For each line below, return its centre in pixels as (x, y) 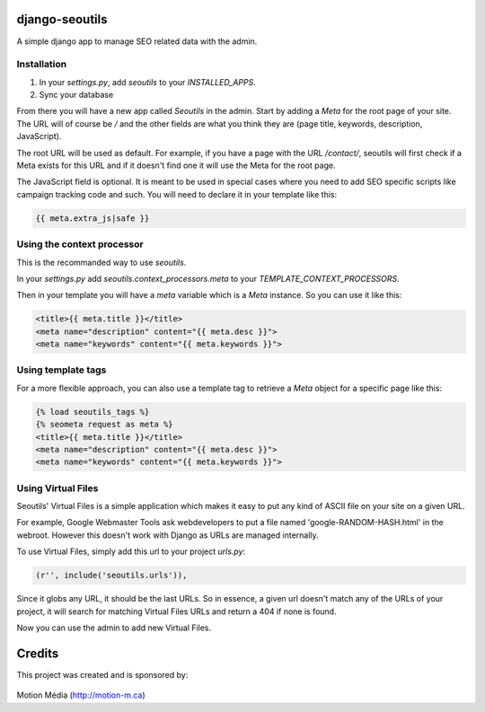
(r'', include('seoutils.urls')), (111, 576)
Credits (38, 653)
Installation (42, 65)
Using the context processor (80, 244)
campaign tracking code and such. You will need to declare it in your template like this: (176, 194)
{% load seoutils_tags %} (93, 412)
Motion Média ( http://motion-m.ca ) (81, 695)
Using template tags (62, 370)
